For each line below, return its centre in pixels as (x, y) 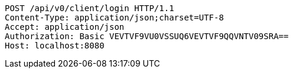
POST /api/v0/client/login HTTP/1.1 (89, 8)
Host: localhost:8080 (55, 46)
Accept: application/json (65, 27)
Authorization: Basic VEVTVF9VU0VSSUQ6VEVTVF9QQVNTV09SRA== (147, 36)
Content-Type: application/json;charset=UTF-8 (114, 18)
